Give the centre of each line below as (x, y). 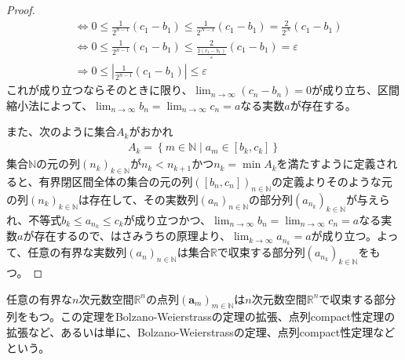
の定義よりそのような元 (332, 181)
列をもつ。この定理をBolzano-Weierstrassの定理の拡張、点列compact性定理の (201, 316)
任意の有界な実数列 (77, 252)
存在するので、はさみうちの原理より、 (133, 236)
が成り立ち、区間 (356, 90)
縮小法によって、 (50, 105)
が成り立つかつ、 (168, 219)
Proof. (21, 9)
